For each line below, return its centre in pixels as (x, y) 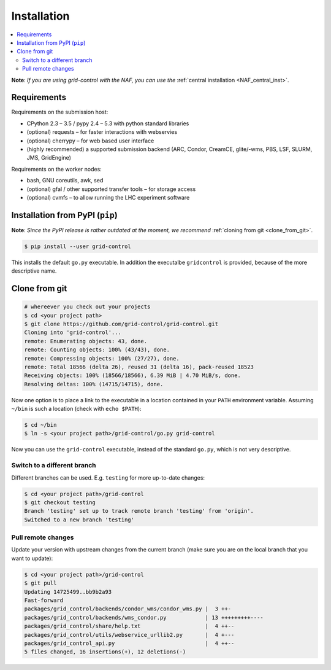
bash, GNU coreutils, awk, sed (65, 181)
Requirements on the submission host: (60, 112)
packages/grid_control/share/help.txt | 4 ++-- (129, 626)
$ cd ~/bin (40, 425)
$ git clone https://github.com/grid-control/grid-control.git (121, 324)
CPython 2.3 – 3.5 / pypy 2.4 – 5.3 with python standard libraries (108, 123)
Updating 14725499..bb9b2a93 (68, 592)
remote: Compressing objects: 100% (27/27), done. (102, 358)
